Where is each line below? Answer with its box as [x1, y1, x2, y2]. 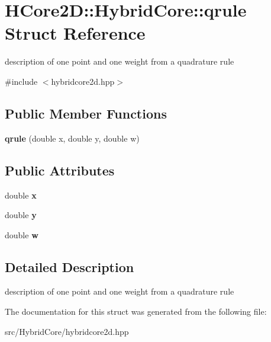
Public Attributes [5, 161, 115, 179]
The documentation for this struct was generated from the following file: [5, 305, 267, 318]
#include [5, 75, 38, 87]
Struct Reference [5, 21, 146, 45]
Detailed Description [5, 257, 134, 276]
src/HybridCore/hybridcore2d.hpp [5, 325, 129, 337]
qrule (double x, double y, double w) [5, 132, 140, 144]
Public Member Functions [5, 104, 167, 122]
